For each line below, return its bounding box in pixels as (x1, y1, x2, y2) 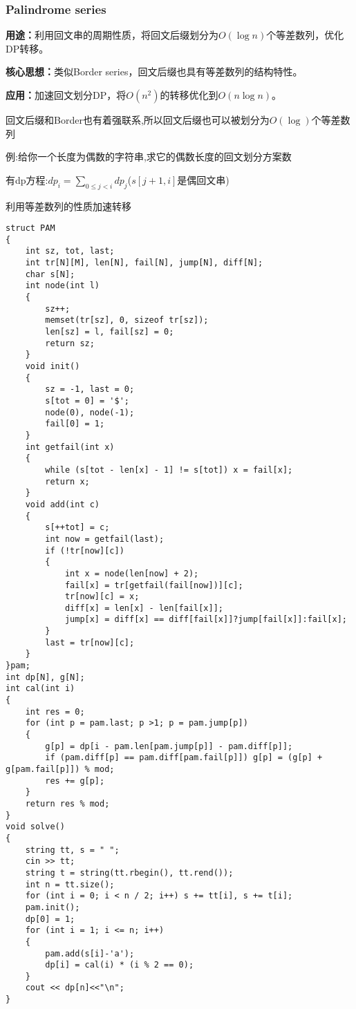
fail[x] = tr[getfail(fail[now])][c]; (64, 580, 243, 590)
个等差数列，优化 (266, 28, 344, 42)
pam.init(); (25, 902, 80, 912)
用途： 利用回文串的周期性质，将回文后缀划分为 (6, 28, 218, 42)
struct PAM (6, 223, 55, 234)
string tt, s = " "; (25, 845, 120, 855)
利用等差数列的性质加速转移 (6, 198, 131, 213)
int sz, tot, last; (25, 246, 115, 256)
